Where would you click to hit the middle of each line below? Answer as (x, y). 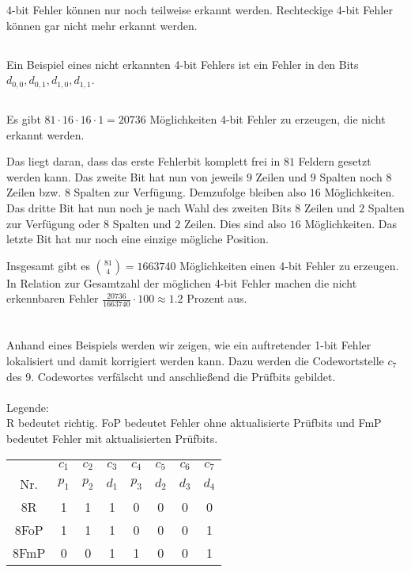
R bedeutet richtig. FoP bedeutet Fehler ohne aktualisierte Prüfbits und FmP (194, 423)
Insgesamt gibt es (48, 265)
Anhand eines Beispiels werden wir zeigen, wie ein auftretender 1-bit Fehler (189, 345)
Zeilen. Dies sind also (235, 223)
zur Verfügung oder (53, 223)
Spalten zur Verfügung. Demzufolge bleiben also (190, 192)
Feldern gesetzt (335, 161)
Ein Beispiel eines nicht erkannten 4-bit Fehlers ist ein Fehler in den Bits (183, 64)
